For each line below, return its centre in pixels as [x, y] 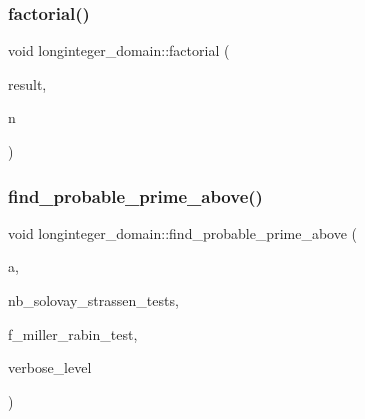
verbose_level [50, 367]
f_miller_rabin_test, [73, 333]
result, [27, 83]
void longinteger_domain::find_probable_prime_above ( [183, 232]
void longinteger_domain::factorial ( [119, 50]
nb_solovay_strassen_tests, [93, 300]
